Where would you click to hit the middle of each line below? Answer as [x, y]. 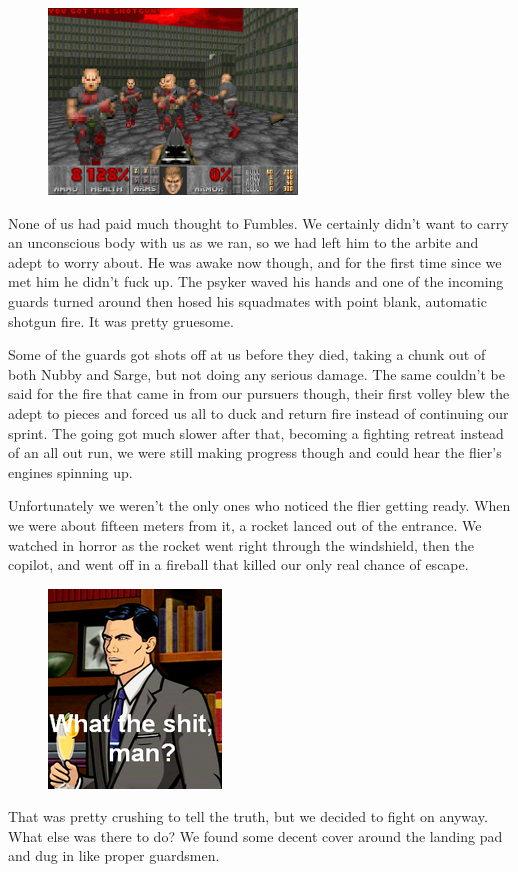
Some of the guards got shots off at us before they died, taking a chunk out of [247, 354]
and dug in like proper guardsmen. [114, 855]
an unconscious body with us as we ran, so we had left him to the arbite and [243, 242]
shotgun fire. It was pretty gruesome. [121, 320]
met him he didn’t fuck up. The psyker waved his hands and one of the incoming [256, 281]
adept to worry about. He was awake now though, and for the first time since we [255, 261]
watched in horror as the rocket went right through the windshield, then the [241, 544]
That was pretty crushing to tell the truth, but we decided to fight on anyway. [248, 816]
